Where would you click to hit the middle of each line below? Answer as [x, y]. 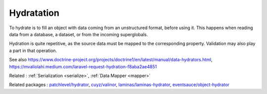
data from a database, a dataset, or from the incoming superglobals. [79, 34]
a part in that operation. [33, 50]
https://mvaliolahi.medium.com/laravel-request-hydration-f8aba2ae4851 [83, 66]
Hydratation [34, 13]
